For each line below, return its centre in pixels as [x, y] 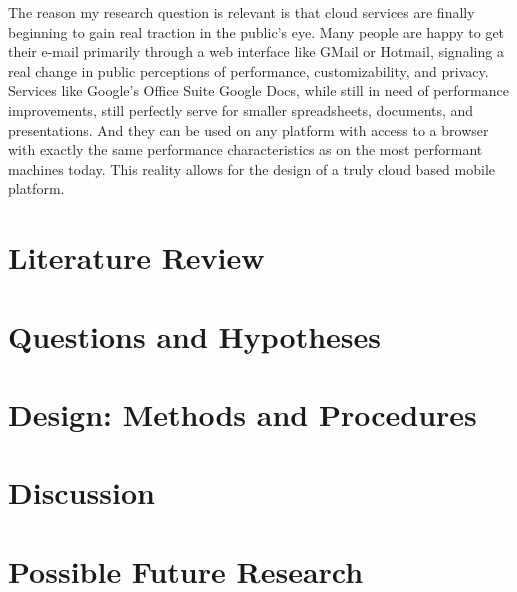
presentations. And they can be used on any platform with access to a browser [248, 129]
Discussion [81, 492]
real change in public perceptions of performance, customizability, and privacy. [248, 70]
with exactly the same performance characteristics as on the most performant [245, 149]
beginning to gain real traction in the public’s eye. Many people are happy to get [256, 31]
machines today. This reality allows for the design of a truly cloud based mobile [252, 168]
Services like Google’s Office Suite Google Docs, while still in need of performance [258, 90]
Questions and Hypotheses [195, 335]
